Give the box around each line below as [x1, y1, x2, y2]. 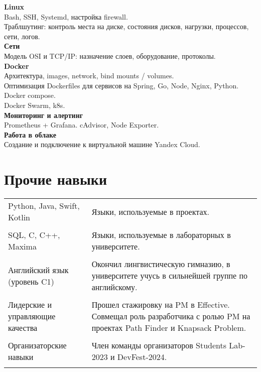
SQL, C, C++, [8, 229, 60, 241]
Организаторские [8, 339, 67, 351]
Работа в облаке [4, 129, 56, 140]
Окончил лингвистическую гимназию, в [91, 258, 230, 270]
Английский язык [8, 264, 69, 276]
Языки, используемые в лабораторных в [91, 229, 231, 241]
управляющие [8, 310, 56, 322]
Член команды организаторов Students [91, 339, 227, 351]
